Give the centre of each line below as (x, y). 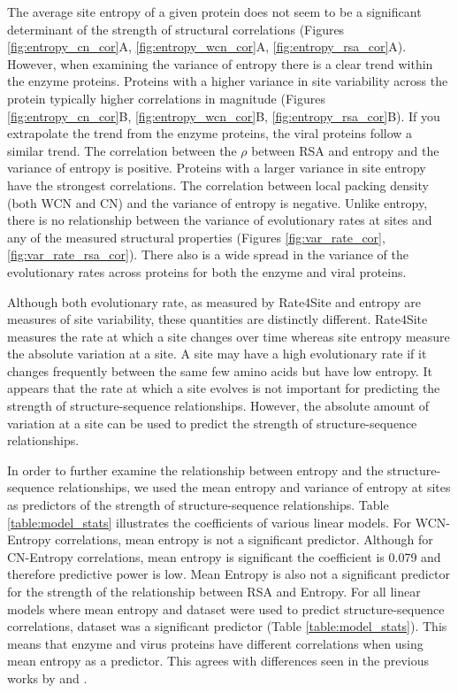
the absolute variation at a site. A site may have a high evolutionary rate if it (217, 354)
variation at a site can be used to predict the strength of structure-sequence (212, 423)
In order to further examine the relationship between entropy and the (195, 470)
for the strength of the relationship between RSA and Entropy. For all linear (214, 591)
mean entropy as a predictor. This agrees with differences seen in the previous (218, 661)
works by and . (47, 678)
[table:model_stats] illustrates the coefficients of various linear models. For (210, 522)
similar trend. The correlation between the (122, 150)
